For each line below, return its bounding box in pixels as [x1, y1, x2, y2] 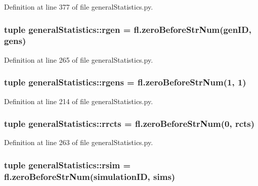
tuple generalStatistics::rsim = [4, 158, 131, 171]
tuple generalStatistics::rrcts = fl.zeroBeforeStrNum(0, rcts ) [4, 117, 255, 130]
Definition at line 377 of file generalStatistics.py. [4, 2, 153, 12]
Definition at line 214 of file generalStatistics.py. [4, 96, 153, 106]
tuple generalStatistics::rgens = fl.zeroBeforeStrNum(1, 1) [4, 76, 246, 88]
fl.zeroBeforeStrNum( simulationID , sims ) [4, 170, 176, 182]
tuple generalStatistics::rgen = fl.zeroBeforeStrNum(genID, [4, 23, 251, 35]
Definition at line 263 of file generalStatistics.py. [4, 137, 153, 148]
